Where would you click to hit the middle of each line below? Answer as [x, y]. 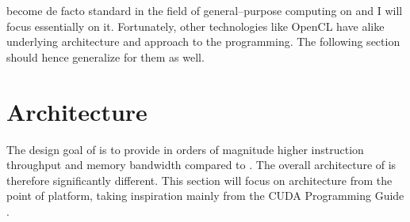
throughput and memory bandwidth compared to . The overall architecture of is [201, 165]
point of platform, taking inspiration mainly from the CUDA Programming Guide [205, 196]
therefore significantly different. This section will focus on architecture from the [199, 180]
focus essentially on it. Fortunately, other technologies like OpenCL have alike [195, 26]
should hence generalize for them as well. [105, 56]
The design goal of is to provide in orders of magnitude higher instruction [185, 149]
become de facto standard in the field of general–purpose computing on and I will [205, 10]
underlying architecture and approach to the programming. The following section [203, 41]
